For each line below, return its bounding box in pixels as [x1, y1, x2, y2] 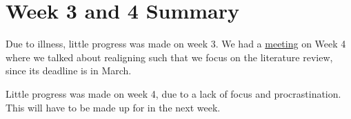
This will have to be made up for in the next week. [6, 100, 221, 114]
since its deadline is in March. [6, 63, 132, 78]
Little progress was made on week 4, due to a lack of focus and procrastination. [6, 86, 341, 100]
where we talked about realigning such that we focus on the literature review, [6, 50, 333, 64]
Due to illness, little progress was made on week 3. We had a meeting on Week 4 [6, 36, 346, 51]
